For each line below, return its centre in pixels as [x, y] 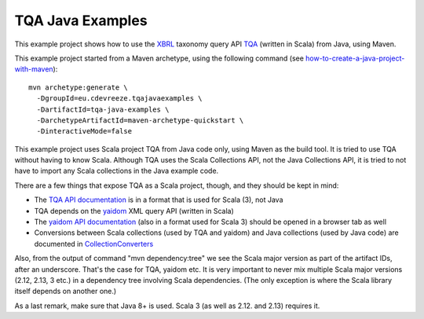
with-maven [34, 69]
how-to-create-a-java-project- [355, 58]
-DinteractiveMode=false [84, 131]
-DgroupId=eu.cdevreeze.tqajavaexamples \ [120, 99]
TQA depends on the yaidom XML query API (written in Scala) [134, 211]
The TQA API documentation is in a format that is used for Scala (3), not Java [159, 200]
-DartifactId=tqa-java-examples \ [103, 109]
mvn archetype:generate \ [79, 87]
